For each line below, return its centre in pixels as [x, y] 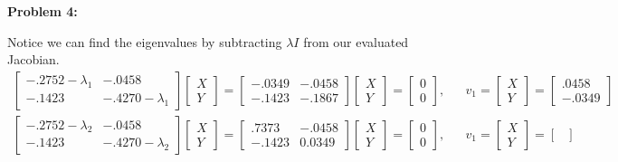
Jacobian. [33, 59]
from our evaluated [356, 41]
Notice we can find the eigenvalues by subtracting [145, 41]
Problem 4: [43, 11]
